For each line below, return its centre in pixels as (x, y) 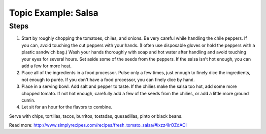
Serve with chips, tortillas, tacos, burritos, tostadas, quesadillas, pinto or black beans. (96, 116)
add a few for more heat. (47, 66)
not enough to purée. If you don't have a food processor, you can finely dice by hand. (108, 80)
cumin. (28, 100)
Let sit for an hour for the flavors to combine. (67, 107)
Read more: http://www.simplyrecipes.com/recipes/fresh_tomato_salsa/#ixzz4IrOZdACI (98, 125)
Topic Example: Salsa (54, 13)
